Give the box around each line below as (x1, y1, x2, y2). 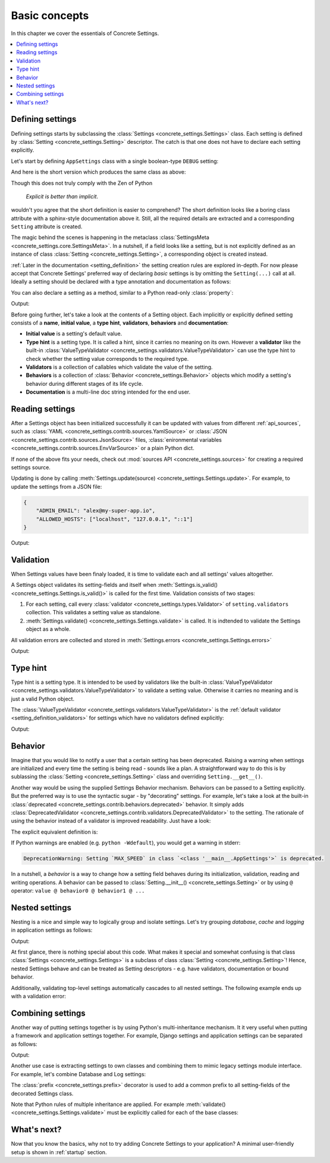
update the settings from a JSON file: (11, 483, 102, 490)
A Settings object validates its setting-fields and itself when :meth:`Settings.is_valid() (11, 581, 218, 589)
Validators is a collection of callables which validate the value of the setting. (26, 363, 213, 370)
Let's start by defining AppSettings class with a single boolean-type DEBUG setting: (11, 158, 219, 165)
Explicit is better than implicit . (26, 193, 98, 200)
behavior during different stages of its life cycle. (26, 380, 143, 387)
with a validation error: (11, 993, 67, 999)
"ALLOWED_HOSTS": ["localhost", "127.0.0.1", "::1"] (36, 516, 193, 523)
